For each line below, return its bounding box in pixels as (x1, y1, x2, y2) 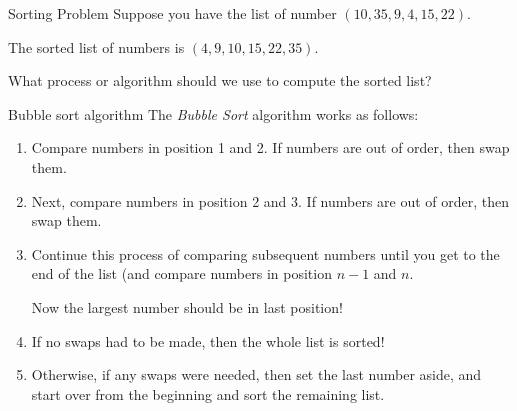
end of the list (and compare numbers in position (31, 263, 332, 284)
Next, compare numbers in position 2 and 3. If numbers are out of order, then (31, 190, 510, 211)
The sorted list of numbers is (8, 36, 185, 57)
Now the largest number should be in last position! (31, 296, 343, 317)
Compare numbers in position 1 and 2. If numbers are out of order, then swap (31, 137, 510, 158)
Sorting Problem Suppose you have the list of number (8, 3, 337, 23)
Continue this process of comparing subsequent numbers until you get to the (31, 243, 500, 264)
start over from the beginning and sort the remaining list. (31, 383, 385, 404)
